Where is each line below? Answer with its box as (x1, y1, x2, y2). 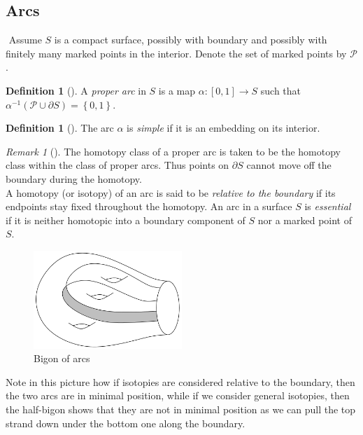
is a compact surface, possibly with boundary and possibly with (54, 32, 327, 47)
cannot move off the (246, 158, 332, 172)
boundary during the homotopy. (6, 171, 142, 186)
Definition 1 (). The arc (6, 120, 114, 135)
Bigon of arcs (34, 351, 90, 366)
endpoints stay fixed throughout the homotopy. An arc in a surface (6, 199, 292, 214)
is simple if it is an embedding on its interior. (127, 120, 320, 135)
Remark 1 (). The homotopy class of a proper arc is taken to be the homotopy (6, 144, 341, 158)
